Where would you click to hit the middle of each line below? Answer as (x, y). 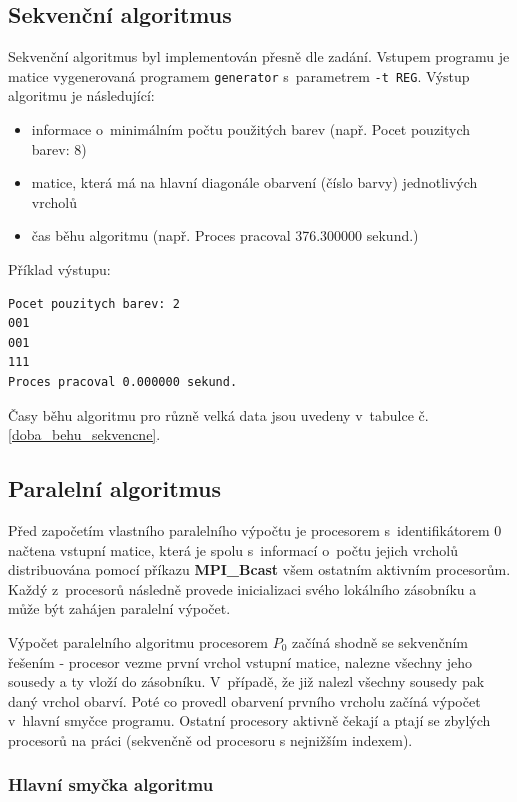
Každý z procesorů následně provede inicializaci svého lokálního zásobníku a (242, 588)
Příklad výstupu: (59, 269)
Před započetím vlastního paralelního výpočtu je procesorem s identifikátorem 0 (255, 529)
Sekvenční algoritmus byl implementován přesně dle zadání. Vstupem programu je (259, 56)
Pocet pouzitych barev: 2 (94, 303)
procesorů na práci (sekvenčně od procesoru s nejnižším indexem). (210, 739)
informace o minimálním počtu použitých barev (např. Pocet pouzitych (251, 129)
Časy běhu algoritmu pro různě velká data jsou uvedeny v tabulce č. (218, 414)
